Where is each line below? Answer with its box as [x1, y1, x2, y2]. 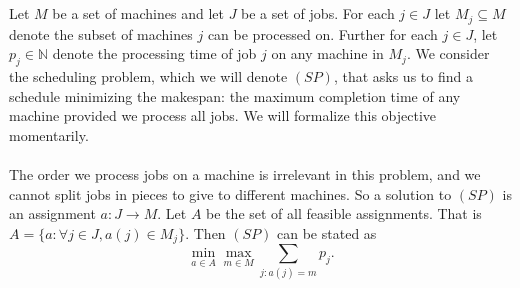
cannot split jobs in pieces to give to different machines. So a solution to [9, 183, 452, 204]
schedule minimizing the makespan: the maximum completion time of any [9, 85, 461, 106]
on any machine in [271, 43, 384, 64]
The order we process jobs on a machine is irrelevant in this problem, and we [9, 164, 481, 184]
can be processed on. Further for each [207, 23, 438, 44]
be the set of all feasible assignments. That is [206, 203, 482, 224]
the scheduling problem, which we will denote [9, 66, 288, 87]
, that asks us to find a [333, 66, 473, 87]
